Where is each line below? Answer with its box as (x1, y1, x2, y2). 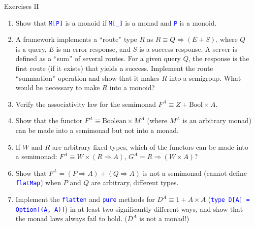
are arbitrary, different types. (91, 177, 179, 188)
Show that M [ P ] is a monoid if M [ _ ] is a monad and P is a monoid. (15, 17, 217, 28)
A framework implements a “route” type (15, 34, 137, 44)
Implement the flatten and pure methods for (15, 194, 155, 204)
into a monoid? (109, 82, 155, 93)
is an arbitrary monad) (182, 115, 252, 126)
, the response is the (189, 53, 249, 64)
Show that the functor (15, 115, 83, 126)
